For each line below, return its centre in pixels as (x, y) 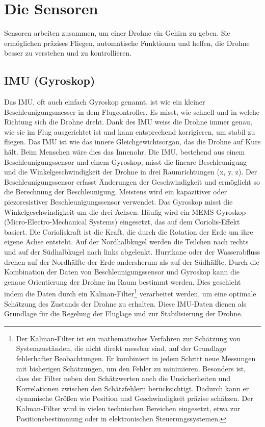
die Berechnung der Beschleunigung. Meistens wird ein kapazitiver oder (116, 192)
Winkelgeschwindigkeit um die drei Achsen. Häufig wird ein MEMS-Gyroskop (125, 211)
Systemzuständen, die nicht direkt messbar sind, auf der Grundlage (121, 348)
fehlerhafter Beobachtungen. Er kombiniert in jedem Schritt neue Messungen (136, 358)
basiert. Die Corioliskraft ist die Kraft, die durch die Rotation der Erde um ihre (129, 231)
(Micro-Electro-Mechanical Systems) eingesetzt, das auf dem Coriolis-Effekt (122, 222)
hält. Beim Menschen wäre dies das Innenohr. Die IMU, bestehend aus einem (125, 152)
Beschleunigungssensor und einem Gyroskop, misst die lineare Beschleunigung (126, 161)
